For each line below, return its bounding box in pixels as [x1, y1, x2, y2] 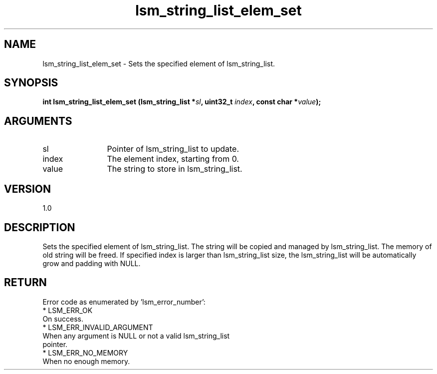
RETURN [4, 276, 47, 289]
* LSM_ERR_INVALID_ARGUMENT [42, 323, 153, 332]
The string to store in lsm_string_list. [107, 164, 242, 174]
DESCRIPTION [4, 221, 75, 234]
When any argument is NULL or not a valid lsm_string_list [42, 331, 230, 340]
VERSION [4, 182, 51, 195]
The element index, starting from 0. [107, 154, 239, 164]
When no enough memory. [42, 357, 130, 366]
